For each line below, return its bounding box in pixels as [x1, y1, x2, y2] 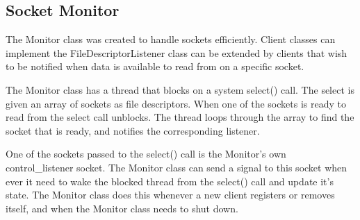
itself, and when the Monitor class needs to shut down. [6, 201, 238, 215]
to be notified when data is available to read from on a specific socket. [6, 59, 304, 74]
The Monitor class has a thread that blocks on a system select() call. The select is [6, 82, 354, 96]
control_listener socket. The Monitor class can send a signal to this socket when [6, 160, 347, 174]
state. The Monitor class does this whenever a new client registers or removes [6, 187, 335, 202]
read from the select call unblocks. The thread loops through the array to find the [6, 110, 354, 124]
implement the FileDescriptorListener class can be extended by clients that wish [6, 45, 347, 60]
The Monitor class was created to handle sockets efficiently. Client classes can [6, 32, 336, 46]
